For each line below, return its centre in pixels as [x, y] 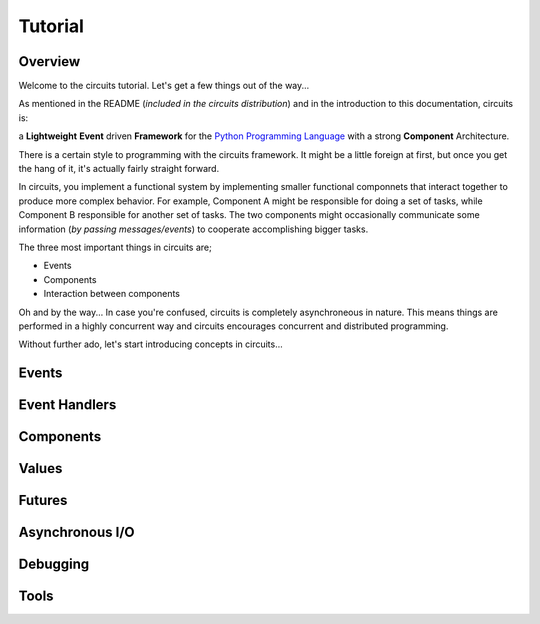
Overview [49, 61]
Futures [43, 500]
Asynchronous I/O [76, 532]
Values [40, 468]
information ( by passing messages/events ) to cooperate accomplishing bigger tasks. [193, 229]
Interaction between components [111, 294]
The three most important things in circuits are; [115, 247]
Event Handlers [67, 405]
